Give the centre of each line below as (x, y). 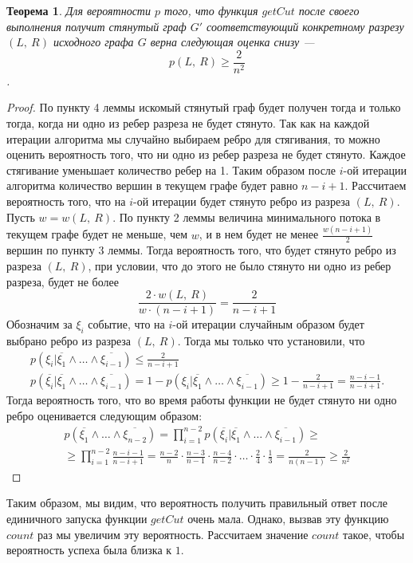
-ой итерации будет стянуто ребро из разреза (242, 201)
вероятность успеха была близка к (89, 550)
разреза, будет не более (63, 281)
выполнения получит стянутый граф (96, 26)
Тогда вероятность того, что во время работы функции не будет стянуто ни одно (202, 400)
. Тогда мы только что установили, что (271, 340)
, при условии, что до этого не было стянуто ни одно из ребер (240, 265)
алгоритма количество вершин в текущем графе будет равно (152, 185)
